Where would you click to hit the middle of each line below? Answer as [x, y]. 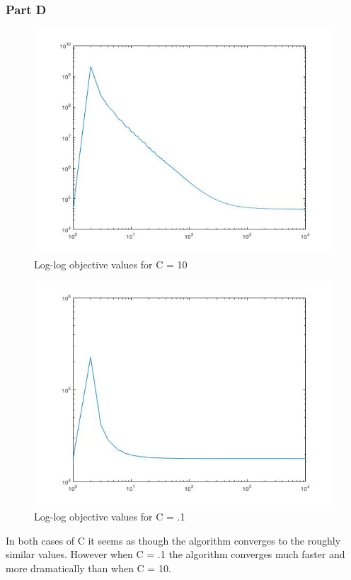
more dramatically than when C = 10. [88, 568]
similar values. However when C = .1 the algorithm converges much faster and [175, 554]
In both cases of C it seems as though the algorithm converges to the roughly [173, 540]
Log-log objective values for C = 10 [111, 264]
